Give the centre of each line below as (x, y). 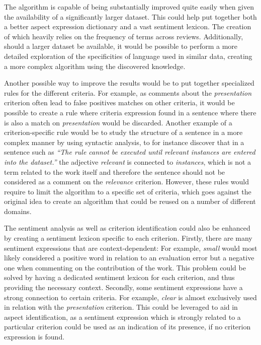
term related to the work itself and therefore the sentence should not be (115, 171)
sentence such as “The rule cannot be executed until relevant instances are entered (130, 152)
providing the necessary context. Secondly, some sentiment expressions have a (123, 287)
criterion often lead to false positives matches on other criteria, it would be (119, 102)
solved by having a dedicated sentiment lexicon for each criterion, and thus (119, 277)
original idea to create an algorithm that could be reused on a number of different (130, 201)
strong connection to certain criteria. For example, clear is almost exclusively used (130, 297)
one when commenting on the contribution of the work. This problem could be (125, 267)
